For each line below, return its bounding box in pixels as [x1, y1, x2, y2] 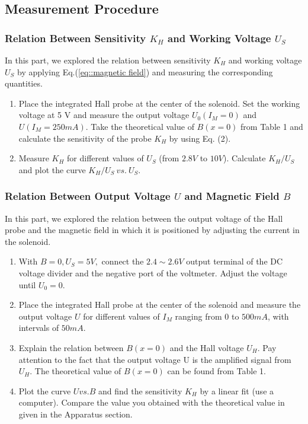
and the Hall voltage [169, 341, 244, 353]
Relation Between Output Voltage [5, 189, 171, 203]
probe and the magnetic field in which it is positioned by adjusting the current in [5, 224, 300, 236]
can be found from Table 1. [167, 365, 266, 377]
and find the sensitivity [98, 384, 182, 397]
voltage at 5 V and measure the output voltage [18, 109, 190, 121]
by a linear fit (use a [200, 384, 274, 397]
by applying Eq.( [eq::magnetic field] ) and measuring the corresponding [17, 65, 273, 78]
